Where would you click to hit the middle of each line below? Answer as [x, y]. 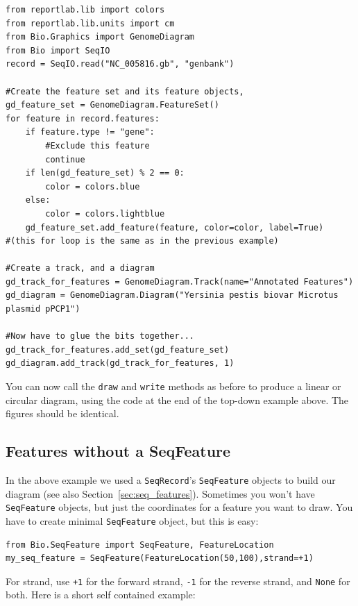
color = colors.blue [93, 186]
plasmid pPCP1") [43, 309]
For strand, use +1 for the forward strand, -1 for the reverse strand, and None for [178, 581]
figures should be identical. [62, 413]
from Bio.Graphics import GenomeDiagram [100, 37]
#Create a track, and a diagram [80, 268]
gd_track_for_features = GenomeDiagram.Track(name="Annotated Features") [180, 281]
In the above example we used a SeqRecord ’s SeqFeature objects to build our [171, 480]
